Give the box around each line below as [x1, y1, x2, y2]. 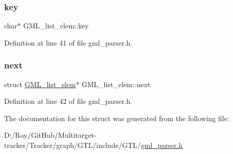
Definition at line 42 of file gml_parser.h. [4, 96, 132, 106]
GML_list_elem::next [81, 79, 151, 89]
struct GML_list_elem [4, 79, 76, 89]
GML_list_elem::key [23, 20, 89, 31]
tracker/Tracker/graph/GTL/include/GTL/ [4, 140, 141, 150]
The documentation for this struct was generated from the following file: [4, 112, 229, 123]
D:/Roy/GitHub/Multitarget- [4, 130, 97, 140]
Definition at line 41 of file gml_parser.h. [4, 37, 132, 48]
